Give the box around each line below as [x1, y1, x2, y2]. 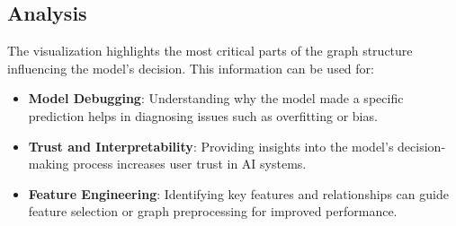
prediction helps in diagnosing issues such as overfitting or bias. [28, 106, 378, 125]
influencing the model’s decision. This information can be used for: [7, 58, 374, 77]
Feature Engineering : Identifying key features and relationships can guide [28, 184, 449, 203]
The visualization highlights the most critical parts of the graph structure [7, 41, 413, 60]
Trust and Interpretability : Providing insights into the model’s [28, 136, 394, 155]
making [28, 154, 69, 173]
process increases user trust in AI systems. [73, 154, 307, 173]
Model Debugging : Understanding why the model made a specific [28, 89, 404, 108]
